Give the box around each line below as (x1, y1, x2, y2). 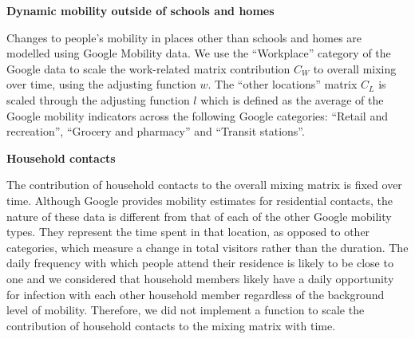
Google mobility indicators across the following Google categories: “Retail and (6, 107, 388, 124)
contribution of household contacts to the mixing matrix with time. (6, 317, 336, 333)
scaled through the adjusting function (6, 91, 190, 108)
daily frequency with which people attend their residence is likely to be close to (6, 254, 393, 271)
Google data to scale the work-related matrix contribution (6, 60, 290, 77)
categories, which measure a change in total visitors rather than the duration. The (6, 238, 409, 255)
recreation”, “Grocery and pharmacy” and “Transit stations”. (6, 123, 305, 140)
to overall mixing (313, 60, 397, 77)
